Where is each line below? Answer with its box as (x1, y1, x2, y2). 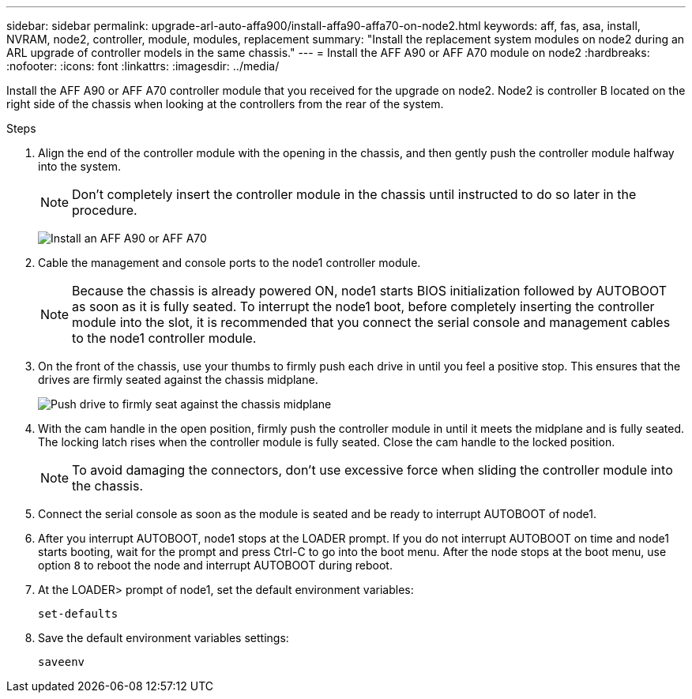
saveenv (38, 656, 85, 668)
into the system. (38, 160, 121, 173)
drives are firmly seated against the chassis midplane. (38, 373, 318, 386)
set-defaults (38, 607, 118, 620)
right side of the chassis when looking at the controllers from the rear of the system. (6, 97, 444, 111)
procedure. (72, 202, 137, 218)
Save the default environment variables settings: (38, 631, 289, 645)
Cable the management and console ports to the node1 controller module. (38, 256, 421, 269)
